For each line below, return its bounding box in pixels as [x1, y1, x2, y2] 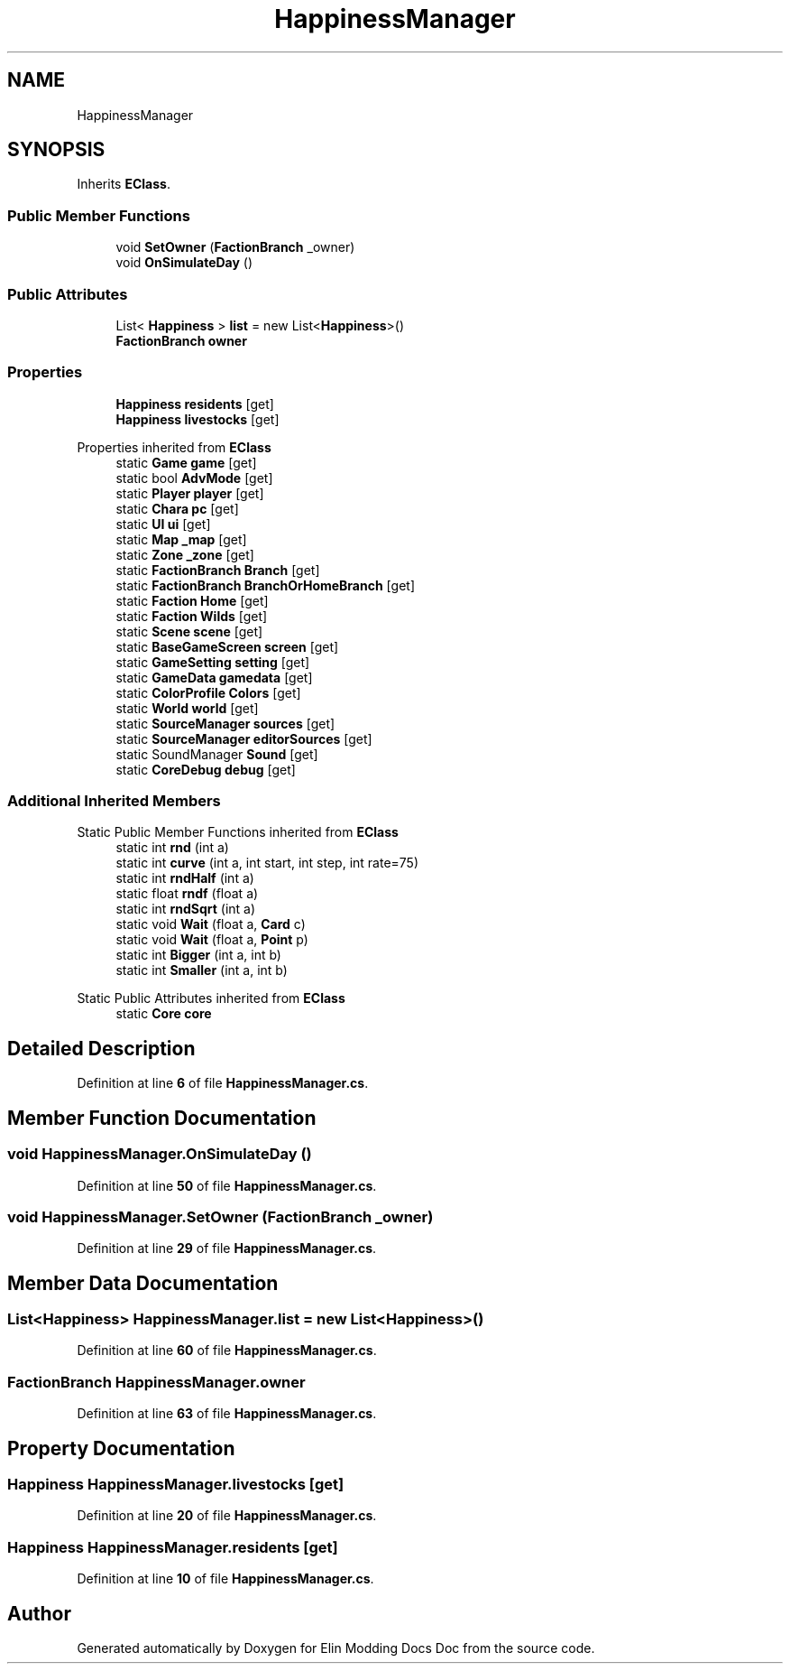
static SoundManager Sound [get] [115, 746, 318, 762]
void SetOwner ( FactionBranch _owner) [115, 239, 355, 255]
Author [7, 1601, 71, 1625]
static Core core [115, 1006, 212, 1022]
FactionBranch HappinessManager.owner [7, 1372, 306, 1391]
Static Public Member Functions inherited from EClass [77, 824, 399, 840]
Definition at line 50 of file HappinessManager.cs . [77, 1177, 377, 1193]
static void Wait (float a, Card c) [115, 916, 306, 933]
